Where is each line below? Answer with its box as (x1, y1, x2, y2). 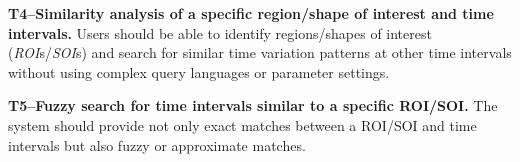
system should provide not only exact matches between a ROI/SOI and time (8, 114, 477, 135)
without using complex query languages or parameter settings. (8, 61, 390, 82)
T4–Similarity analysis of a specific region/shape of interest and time (8, 3, 494, 23)
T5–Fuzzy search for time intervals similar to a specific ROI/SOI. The (8, 95, 498, 116)
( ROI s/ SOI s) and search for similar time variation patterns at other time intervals (8, 42, 512, 63)
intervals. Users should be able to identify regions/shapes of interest (8, 22, 432, 43)
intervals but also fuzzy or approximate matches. (8, 134, 306, 155)
